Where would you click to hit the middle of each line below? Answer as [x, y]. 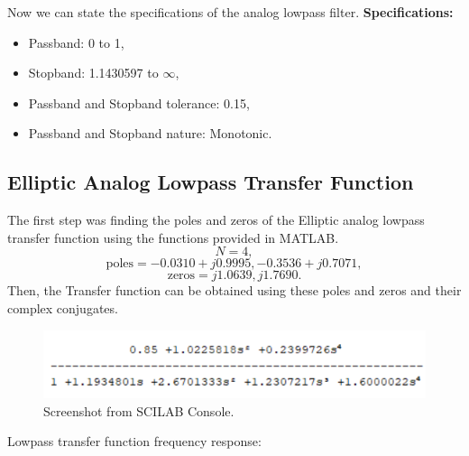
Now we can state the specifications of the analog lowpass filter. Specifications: [230, 12]
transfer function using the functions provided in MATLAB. [173, 237]
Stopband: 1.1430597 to [93, 73]
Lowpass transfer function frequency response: [134, 441]
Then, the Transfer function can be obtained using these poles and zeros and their [234, 290]
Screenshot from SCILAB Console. [139, 410]
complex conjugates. [63, 307]
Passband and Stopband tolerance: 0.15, [139, 102]
